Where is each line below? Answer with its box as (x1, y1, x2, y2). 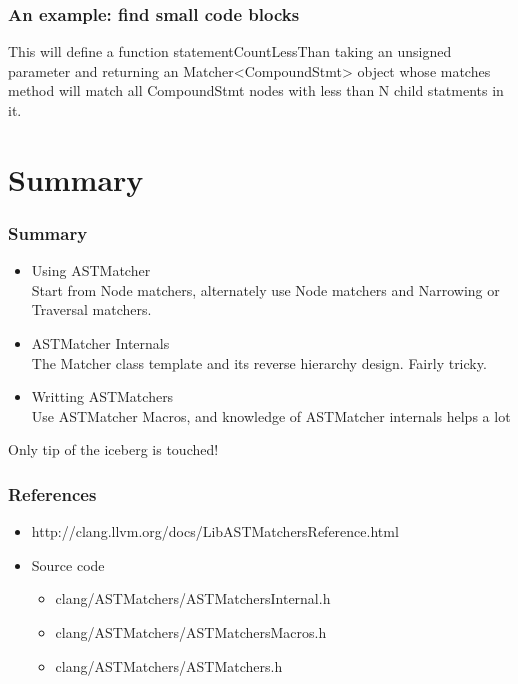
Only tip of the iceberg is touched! (8, 439, 219, 460)
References (8, 481, 97, 506)
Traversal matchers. (31, 299, 152, 320)
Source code (31, 554, 105, 575)
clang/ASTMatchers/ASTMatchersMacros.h (55, 621, 327, 642)
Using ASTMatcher (31, 260, 151, 281)
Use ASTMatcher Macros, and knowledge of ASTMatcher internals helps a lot (31, 405, 511, 426)
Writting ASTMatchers (31, 386, 174, 407)
